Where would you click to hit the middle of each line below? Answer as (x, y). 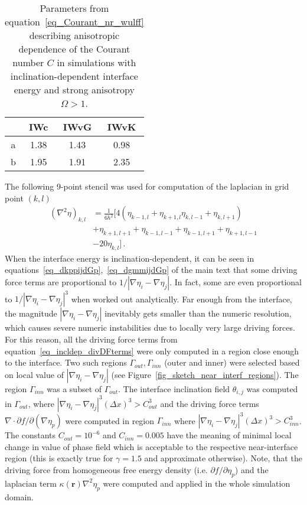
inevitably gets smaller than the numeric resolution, (198, 313)
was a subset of (74, 388)
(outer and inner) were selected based (232, 362)
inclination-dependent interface (74, 76)
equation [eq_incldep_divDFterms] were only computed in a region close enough (152, 351)
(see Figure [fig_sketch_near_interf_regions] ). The (205, 374)
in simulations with (97, 62)
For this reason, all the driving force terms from (91, 339)
